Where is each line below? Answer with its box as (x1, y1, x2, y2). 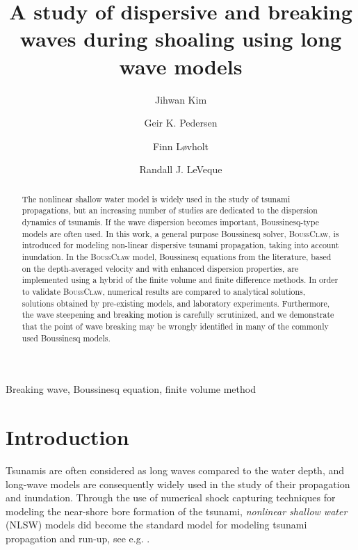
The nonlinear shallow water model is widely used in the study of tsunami (22, 193, 291, 204)
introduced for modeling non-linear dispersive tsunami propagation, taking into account (22, 239, 339, 251)
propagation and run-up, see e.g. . (6, 531, 150, 545)
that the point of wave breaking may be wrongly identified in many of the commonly (22, 320, 329, 332)
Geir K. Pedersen (144, 115, 218, 130)
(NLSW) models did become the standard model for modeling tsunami (6, 517, 307, 532)
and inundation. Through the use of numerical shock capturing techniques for (6, 490, 336, 505)
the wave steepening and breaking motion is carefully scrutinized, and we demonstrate (22, 309, 334, 321)
